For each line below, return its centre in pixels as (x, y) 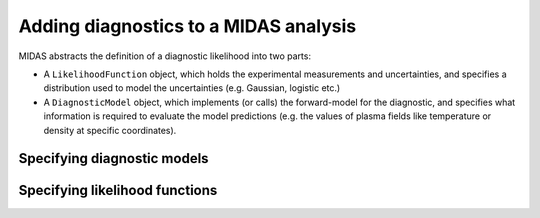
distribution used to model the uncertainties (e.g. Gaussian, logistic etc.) (192, 88)
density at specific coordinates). (110, 130)
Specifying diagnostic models (113, 158)
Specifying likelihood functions (118, 190)
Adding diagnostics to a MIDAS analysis (187, 26)
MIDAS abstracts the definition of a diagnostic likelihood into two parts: (165, 56)
